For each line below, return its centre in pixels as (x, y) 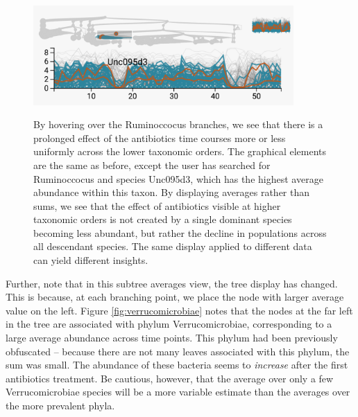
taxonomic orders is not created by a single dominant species (163, 219)
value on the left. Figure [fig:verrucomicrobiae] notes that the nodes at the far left (179, 310)
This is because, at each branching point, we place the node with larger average (175, 297)
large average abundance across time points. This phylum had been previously (172, 338)
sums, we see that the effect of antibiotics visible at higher (157, 205)
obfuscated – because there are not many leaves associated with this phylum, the (178, 351)
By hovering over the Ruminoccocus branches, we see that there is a (178, 124)
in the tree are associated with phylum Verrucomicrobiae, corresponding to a (169, 324)
